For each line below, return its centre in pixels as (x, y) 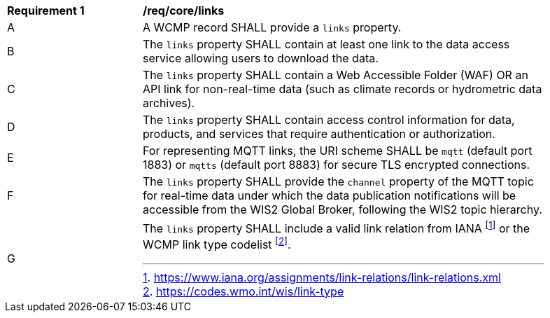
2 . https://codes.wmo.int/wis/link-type (244, 291)
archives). (169, 103)
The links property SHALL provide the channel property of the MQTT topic (338, 181)
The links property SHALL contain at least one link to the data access (326, 44)
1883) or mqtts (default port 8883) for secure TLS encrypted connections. (337, 165)
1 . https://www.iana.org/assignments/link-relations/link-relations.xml (322, 277)
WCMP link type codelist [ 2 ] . (217, 244)
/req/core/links (184, 11)
